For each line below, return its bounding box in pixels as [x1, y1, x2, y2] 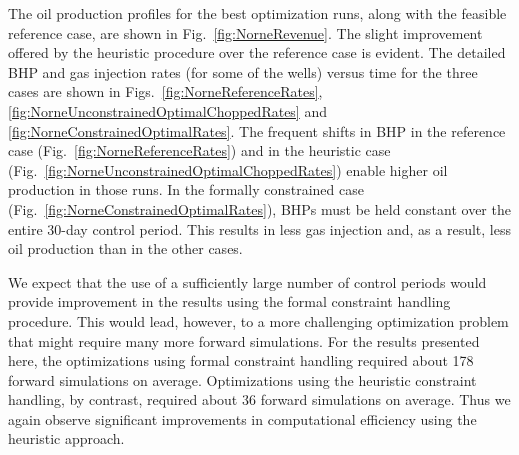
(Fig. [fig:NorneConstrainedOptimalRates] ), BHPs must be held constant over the [8, 198, 511, 219]
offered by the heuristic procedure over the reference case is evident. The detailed [8, 42, 506, 63]
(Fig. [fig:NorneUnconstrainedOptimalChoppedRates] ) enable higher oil [8, 159, 448, 180]
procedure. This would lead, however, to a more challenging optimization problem [8, 310, 509, 331]
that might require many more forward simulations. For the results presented [8, 330, 480, 351]
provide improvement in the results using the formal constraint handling [8, 291, 451, 312]
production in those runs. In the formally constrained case [8, 179, 364, 200]
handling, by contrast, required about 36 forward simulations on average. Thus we [8, 389, 511, 410]
